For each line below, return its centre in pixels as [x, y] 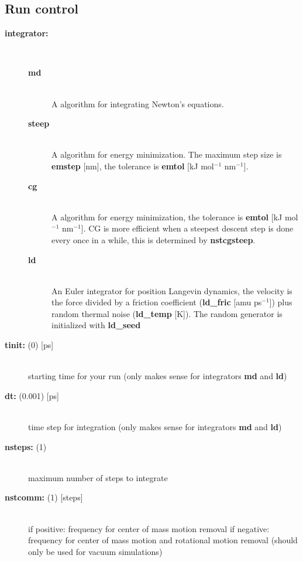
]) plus [281, 302]
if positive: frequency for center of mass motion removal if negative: [149, 528]
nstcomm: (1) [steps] [44, 497]
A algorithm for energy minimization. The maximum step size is [167, 154]
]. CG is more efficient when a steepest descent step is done [187, 228]
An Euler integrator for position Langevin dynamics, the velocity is [172, 290]
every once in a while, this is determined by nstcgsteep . [154, 239]
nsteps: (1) [26, 446]
